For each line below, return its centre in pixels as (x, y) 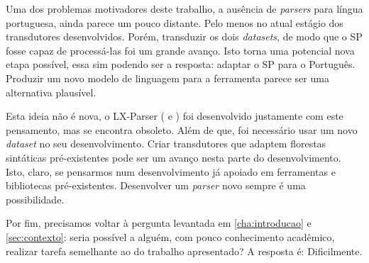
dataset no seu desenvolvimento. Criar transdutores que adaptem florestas (166, 144)
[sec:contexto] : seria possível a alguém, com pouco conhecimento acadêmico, (170, 236)
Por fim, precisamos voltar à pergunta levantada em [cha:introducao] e (159, 223)
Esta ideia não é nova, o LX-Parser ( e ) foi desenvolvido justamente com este (175, 116)
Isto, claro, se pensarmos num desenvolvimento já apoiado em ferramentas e (171, 171)
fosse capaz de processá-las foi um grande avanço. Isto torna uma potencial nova (180, 50)
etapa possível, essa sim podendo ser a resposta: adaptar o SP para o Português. (181, 64)
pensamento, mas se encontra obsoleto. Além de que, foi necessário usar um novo (182, 129)
